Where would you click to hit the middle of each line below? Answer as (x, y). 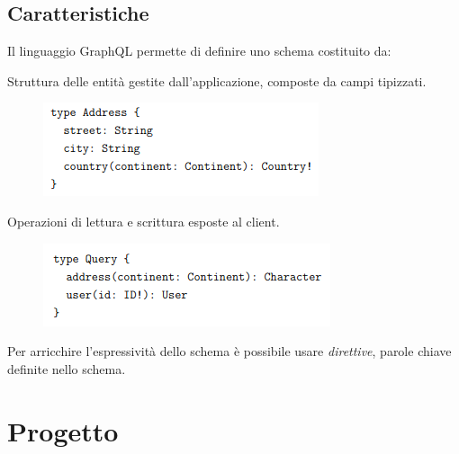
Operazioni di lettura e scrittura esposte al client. (144, 221)
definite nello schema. (67, 368)
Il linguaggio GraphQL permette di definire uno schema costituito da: (199, 51)
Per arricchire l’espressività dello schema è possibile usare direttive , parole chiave (229, 351)
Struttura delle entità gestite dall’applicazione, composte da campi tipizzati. (217, 80)
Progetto (63, 430)
